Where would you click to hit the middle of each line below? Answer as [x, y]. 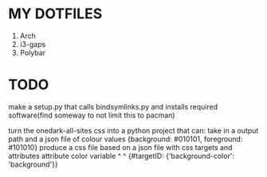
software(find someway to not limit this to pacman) [92, 115]
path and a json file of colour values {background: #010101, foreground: [126, 139]
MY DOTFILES [55, 14]
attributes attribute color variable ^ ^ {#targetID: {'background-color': [122, 156]
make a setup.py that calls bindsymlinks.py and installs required [113, 106]
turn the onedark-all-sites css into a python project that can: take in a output [133, 130]
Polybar [33, 52]
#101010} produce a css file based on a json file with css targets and [120, 147]
